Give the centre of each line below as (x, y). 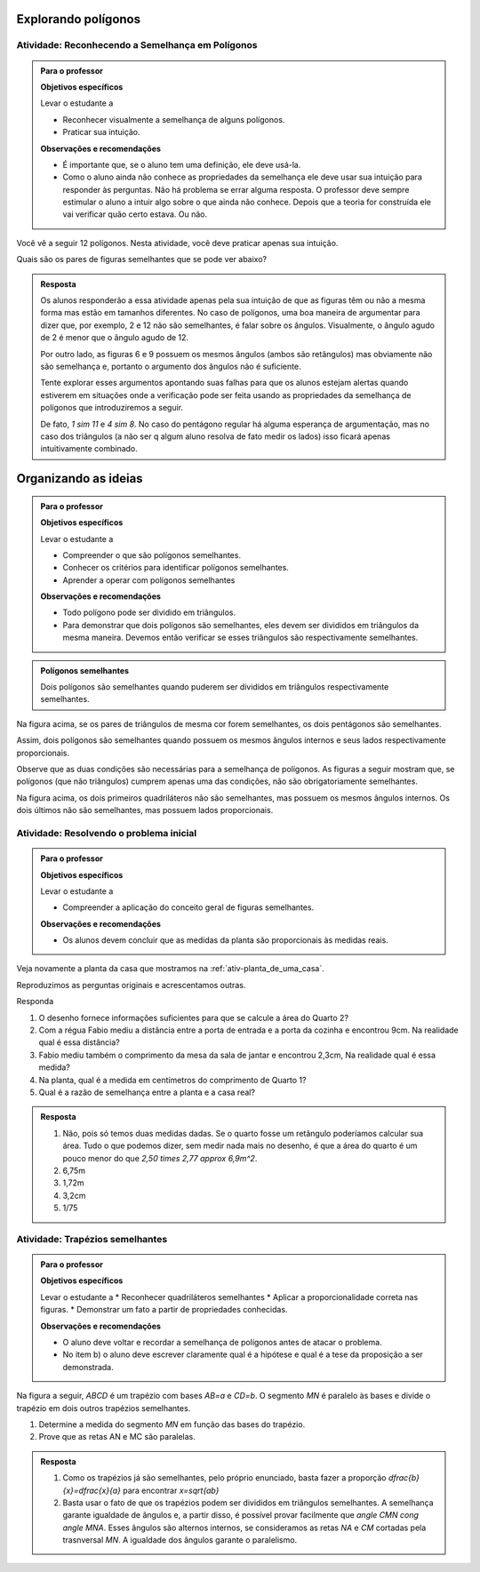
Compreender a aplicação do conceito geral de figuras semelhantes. (188, 907)
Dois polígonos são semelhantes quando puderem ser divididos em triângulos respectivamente (215, 687)
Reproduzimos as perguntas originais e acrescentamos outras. (131, 985)
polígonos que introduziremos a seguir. (112, 408)
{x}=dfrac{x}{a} (92, 1490)
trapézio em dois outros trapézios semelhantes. (104, 1408)
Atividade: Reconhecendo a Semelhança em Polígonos (137, 45)
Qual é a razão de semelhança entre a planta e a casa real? (147, 1092)
